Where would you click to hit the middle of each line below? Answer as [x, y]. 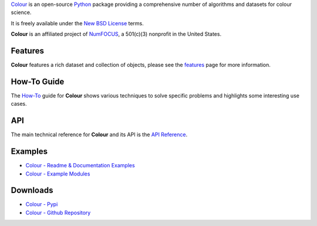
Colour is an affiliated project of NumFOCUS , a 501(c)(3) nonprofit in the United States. [116, 34]
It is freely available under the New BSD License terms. [77, 23]
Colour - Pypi [42, 204]
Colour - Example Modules [58, 174]
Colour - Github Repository [58, 212]
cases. [19, 104]
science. [21, 12]
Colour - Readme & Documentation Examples [80, 166]
